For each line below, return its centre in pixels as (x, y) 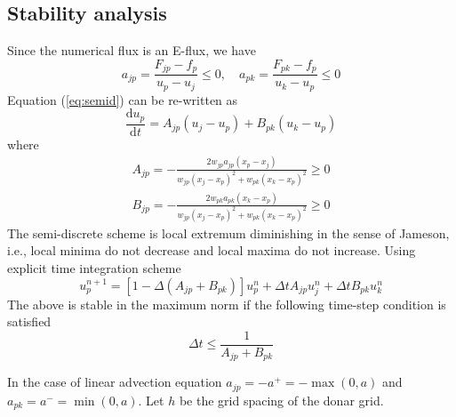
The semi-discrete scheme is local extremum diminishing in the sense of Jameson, (228, 233)
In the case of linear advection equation (115, 382)
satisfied (29, 321)
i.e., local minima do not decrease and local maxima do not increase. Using (212, 250)
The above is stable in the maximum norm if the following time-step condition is (227, 304)
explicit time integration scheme (94, 268)
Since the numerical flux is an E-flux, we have (132, 50)
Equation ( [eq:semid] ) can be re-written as (123, 99)
